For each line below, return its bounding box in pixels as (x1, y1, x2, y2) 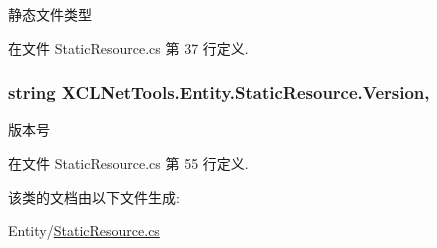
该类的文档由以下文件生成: (8, 186, 180, 207)
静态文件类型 (8, 4, 92, 24)
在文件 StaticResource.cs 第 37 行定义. (8, 37, 249, 58)
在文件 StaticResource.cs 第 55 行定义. (8, 153, 249, 173)
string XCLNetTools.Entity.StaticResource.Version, (8, 80, 430, 105)
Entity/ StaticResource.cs (8, 220, 160, 241)
